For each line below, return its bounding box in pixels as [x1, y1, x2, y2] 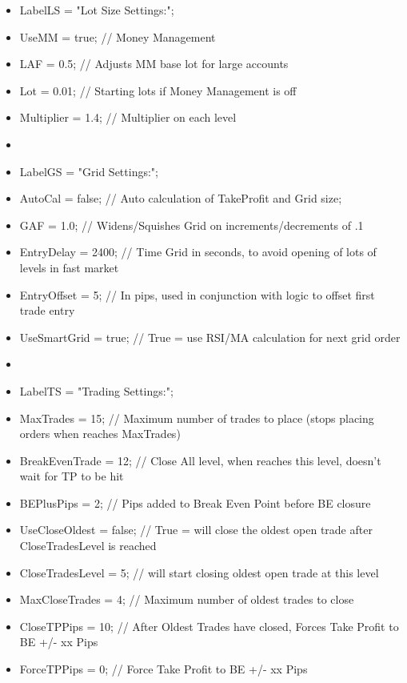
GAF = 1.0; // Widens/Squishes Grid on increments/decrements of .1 [19, 216, 364, 233]
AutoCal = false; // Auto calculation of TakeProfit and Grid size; [19, 190, 342, 207]
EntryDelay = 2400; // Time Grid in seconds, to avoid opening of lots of [19, 243, 377, 260]
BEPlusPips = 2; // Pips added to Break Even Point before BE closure [19, 494, 371, 511]
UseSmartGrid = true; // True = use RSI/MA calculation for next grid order [19, 328, 401, 345]
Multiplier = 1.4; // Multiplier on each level [19, 109, 237, 126]
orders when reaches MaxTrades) [19, 425, 181, 442]
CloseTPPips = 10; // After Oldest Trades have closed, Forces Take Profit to [19, 617, 399, 634]
